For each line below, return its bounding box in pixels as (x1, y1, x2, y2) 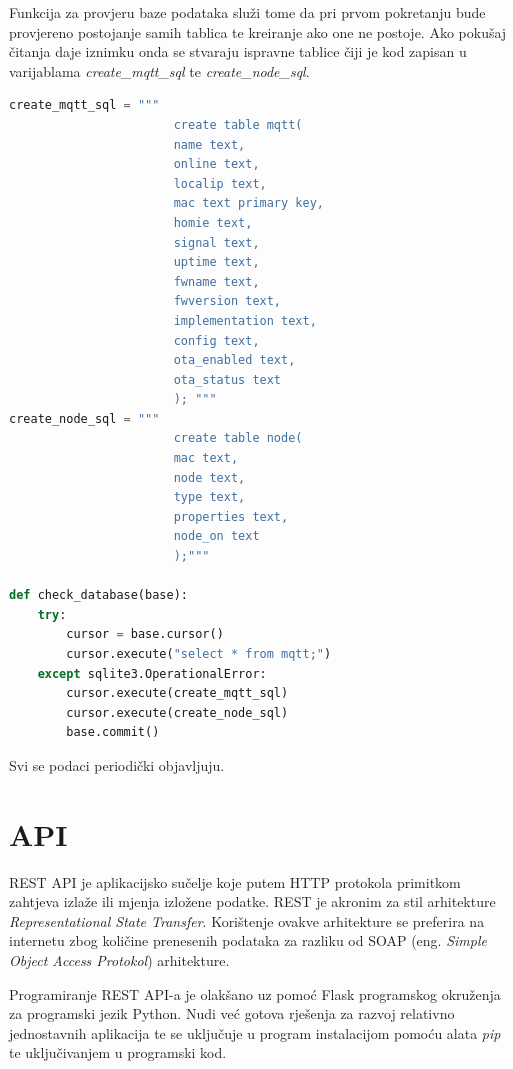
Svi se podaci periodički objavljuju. (9, 754, 225, 775)
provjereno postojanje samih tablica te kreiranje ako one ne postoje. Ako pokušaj (9, 21, 507, 42)
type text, (173, 490, 246, 505)
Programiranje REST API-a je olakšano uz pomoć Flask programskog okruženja (9, 983, 501, 1004)
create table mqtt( (173, 117, 303, 132)
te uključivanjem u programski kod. (9, 1042, 227, 1063)
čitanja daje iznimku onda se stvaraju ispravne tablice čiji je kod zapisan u (9, 41, 467, 62)
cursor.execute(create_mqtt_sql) (66, 686, 289, 701)
